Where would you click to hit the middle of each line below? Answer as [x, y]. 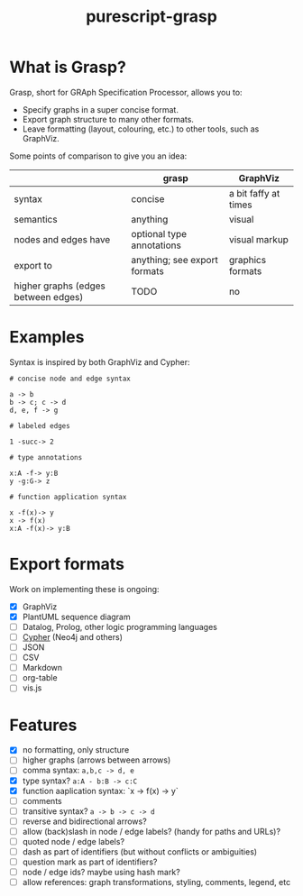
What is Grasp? [68, 67]
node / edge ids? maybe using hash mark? [101, 873]
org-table [40, 678]
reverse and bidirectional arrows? [84, 821]
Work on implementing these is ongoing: [84, 589]
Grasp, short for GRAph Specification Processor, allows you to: [126, 92]
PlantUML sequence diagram [76, 617]
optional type [159, 233]
